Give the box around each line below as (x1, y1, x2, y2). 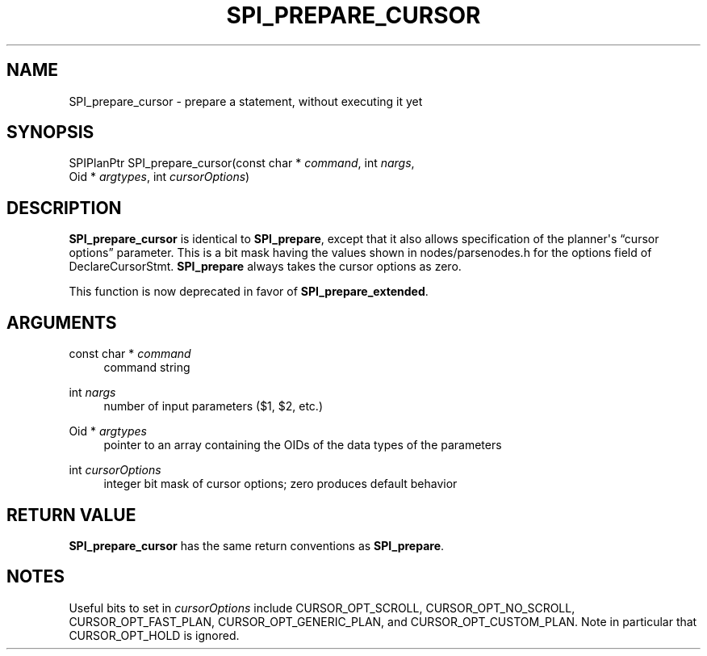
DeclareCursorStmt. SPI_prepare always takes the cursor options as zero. (69, 259, 462, 274)
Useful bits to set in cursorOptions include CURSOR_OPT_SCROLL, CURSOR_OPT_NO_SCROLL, (69, 600, 575, 615)
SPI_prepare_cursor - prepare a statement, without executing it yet (69, 94, 423, 108)
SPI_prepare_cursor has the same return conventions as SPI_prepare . (69, 538, 445, 553)
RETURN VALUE (6, 504, 136, 525)
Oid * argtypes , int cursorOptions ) (69, 170, 250, 184)
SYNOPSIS (6, 122, 94, 143)
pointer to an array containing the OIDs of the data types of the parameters (103, 438, 502, 452)
